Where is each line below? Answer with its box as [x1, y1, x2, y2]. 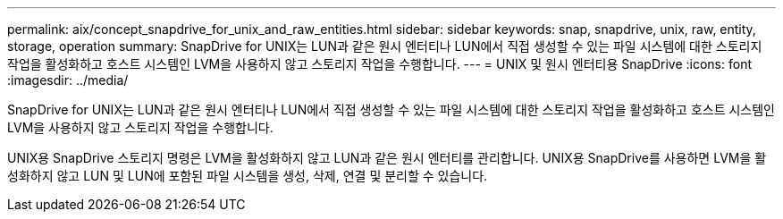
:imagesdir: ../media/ [7, 72, 129, 88]
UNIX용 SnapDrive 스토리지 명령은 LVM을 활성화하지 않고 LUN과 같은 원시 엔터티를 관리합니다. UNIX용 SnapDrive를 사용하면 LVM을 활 [7, 150, 767, 165]
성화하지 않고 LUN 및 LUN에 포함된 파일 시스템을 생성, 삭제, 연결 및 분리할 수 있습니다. [7, 168, 488, 183]
